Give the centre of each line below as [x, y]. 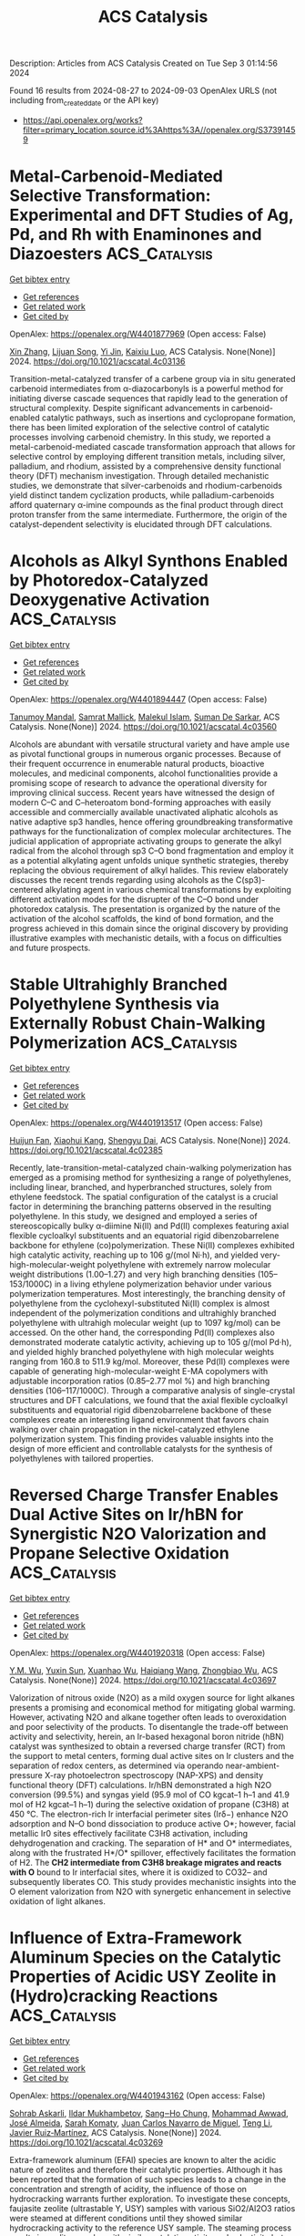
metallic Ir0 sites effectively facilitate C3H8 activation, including [129, 1833]
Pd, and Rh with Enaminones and [136, 235]
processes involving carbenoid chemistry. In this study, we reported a [140, 437]
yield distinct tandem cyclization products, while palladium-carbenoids [142, 495]
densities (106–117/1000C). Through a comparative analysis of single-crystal [152, 1390]
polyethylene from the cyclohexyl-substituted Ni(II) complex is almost [140, 1303]
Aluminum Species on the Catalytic [146, 1957]
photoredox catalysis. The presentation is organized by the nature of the [145, 908]
